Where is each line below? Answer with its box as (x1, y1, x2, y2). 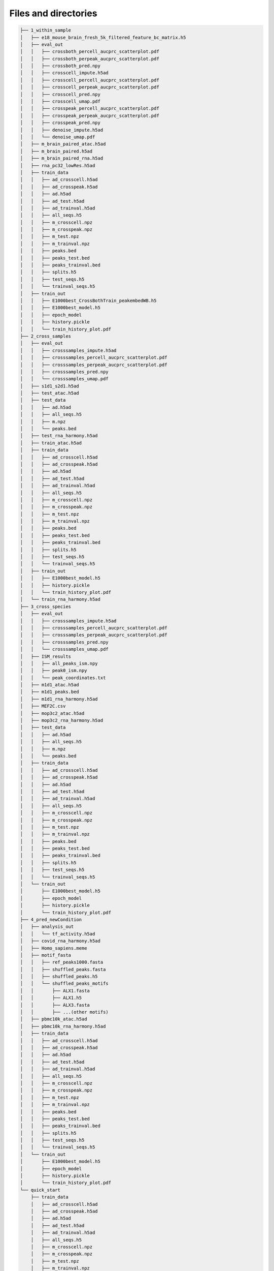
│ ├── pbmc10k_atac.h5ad (20, 1016, 87, 1022)
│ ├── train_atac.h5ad (20, 440, 82, 446)
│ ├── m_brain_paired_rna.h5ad (20, 156, 104, 161)
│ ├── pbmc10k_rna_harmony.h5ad (20, 1023, 106, 1029)
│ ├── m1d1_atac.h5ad (20, 682, 80, 688)
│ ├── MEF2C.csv (20, 703, 66, 709)
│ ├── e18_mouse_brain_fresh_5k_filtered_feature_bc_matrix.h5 (20, 35, 186, 40)
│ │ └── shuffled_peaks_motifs (20, 981, 109, 986)
